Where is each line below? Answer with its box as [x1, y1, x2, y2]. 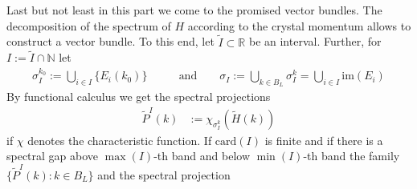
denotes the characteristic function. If [27, 131, 212, 148]
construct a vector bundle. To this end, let [6, 33, 215, 50]
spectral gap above [6, 147, 99, 164]
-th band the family [303, 147, 400, 164]
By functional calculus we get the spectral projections [6, 88, 271, 105]
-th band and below [153, 147, 250, 164]
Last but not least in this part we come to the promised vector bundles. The [6, 2, 382, 18]
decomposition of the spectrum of [6, 17, 171, 34]
